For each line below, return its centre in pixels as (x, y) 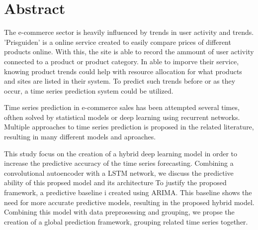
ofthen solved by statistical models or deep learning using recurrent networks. (122, 117)
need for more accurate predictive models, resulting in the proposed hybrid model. (129, 202)
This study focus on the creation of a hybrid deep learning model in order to (121, 153)
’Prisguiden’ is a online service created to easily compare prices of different (118, 42)
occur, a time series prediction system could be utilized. (89, 90)
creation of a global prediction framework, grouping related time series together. (126, 221)
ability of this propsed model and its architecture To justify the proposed (115, 182)
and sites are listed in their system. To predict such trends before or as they (120, 81)
